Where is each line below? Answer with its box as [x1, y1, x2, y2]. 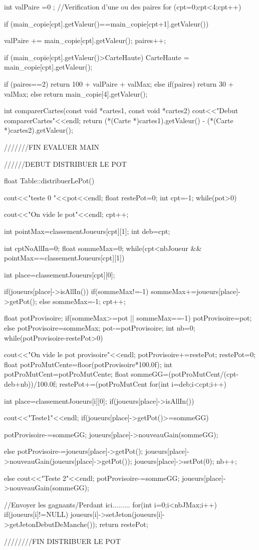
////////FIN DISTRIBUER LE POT [4, 535, 121, 546]
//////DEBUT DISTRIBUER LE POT [4, 158, 127, 169]
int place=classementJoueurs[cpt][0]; [4, 269, 115, 280]
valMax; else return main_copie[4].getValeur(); [4, 88, 148, 99]
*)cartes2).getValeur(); [4, 125, 73, 135]
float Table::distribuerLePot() [4, 175, 95, 186]
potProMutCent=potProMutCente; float [4, 369, 129, 379]
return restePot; [99, 518, 148, 529]
